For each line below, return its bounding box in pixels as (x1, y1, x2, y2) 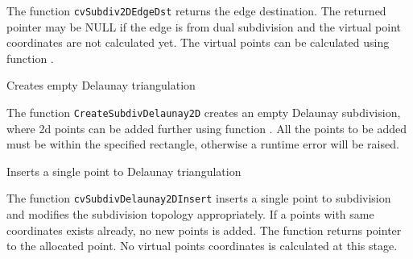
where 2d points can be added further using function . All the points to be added (6, 119, 407, 136)
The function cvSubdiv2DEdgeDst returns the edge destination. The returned (6, 2, 386, 19)
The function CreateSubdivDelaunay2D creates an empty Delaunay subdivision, (6, 104, 401, 121)
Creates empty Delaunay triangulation (6, 77, 196, 94)
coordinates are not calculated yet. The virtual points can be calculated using (6, 34, 390, 51)
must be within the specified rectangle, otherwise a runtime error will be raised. (6, 136, 399, 152)
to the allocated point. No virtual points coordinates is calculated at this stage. (6, 237, 398, 254)
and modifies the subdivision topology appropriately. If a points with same (6, 206, 374, 223)
